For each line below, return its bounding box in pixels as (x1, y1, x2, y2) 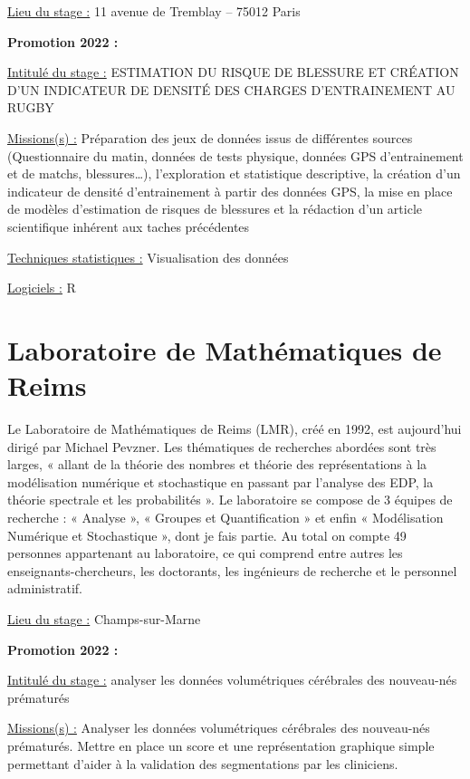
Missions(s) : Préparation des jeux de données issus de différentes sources (7, 128, 413, 147)
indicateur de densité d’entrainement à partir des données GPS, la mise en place (7, 181, 453, 200)
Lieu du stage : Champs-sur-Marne (7, 609, 201, 628)
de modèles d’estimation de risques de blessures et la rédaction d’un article (7, 199, 422, 218)
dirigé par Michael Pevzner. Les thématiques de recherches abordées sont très (7, 437, 436, 456)
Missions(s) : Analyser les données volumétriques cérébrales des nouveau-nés (7, 718, 430, 737)
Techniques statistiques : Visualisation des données (7, 247, 289, 266)
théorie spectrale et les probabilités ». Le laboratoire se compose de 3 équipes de (7, 490, 453, 509)
